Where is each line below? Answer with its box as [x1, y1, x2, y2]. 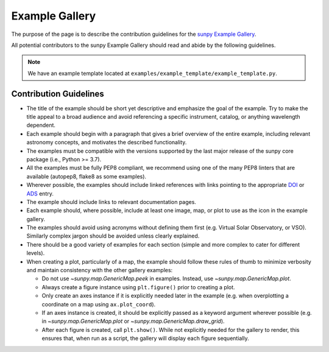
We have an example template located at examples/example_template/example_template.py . [27, 69, 277, 77]
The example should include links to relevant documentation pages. [26, 198, 196, 205]
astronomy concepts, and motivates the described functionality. [26, 139, 187, 146]
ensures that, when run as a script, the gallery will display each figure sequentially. [41, 335, 249, 342]
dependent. [26, 122, 56, 129]
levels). [26, 250, 45, 257]
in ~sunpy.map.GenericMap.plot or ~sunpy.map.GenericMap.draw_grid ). [41, 317, 225, 325]
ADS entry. [26, 189, 54, 197]
